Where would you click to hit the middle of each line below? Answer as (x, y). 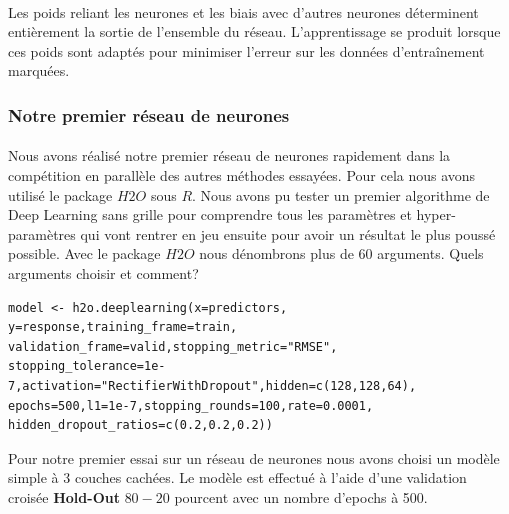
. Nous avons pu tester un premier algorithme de (341, 194)
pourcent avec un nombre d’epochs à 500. (301, 496)
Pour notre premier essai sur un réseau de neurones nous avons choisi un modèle (254, 457)
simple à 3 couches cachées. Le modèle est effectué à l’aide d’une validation (237, 477)
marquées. (39, 70)
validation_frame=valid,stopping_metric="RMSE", (173, 346)
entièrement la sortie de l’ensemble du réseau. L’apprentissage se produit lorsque (254, 31)
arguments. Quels (430, 253)
